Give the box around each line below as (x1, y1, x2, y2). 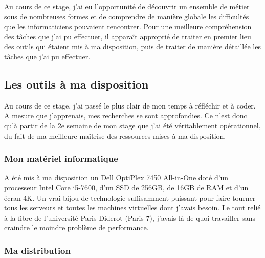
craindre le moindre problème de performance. (4, 222, 149, 233)
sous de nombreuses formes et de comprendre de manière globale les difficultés (4, 11, 249, 21)
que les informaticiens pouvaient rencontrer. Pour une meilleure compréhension (4, 21, 252, 32)
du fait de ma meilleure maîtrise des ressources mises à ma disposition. (4, 130, 226, 141)
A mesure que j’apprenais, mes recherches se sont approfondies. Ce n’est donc (4, 110, 247, 121)
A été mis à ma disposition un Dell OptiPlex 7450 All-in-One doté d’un (4, 172, 229, 183)
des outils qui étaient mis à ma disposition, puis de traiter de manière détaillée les (4, 41, 261, 52)
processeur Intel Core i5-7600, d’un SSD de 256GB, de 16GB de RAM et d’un (4, 182, 249, 192)
